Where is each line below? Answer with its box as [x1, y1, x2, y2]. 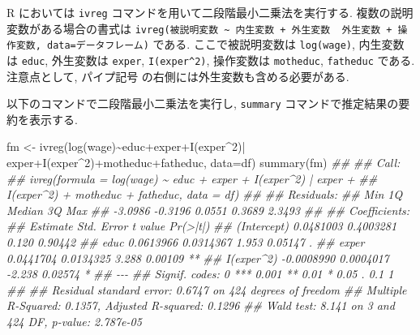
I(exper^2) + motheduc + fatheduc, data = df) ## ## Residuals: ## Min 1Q [6, 186, 403, 203]
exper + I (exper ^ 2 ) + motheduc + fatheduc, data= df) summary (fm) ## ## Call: [6, 154, 401, 171]
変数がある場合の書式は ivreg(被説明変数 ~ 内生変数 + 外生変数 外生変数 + [6, 19, 392, 37]
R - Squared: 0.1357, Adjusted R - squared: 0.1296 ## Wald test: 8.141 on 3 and [6, 297, 395, 314]
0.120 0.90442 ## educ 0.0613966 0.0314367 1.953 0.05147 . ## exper [6, 234, 365, 251]
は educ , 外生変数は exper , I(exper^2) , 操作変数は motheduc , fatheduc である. [6, 51, 415, 68]
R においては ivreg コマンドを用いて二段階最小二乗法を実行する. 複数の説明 [6, 4, 414, 20]
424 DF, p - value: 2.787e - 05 [6, 313, 142, 329]
